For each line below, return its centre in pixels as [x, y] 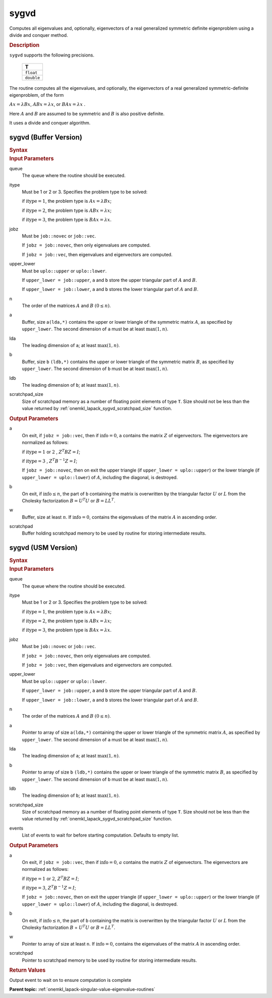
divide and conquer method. [39, 35]
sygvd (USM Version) [44, 548]
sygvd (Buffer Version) [46, 137]
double [32, 77]
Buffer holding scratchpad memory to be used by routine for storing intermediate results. [114, 533]
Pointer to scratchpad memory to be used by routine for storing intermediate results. [110, 960]
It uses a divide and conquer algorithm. [50, 123]
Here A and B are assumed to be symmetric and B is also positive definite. [87, 113]
